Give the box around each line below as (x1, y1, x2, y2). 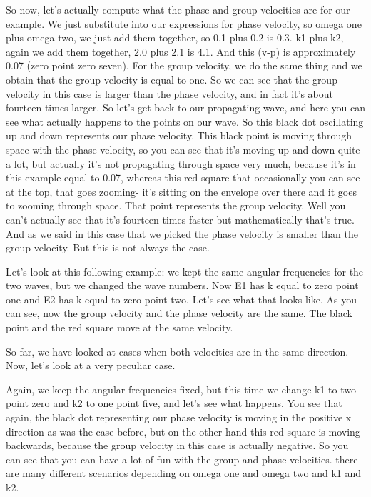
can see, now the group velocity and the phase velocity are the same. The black (6, 306, 352, 321)
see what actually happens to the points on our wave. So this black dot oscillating (6, 114, 364, 129)
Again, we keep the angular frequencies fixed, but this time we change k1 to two (6, 381, 356, 396)
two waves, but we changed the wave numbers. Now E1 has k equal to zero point (6, 278, 359, 293)
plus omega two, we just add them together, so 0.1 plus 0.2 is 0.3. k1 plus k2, (6, 30, 344, 45)
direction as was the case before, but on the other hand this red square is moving (6, 423, 360, 438)
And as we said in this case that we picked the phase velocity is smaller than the (6, 226, 359, 241)
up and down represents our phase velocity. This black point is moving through (6, 128, 352, 143)
